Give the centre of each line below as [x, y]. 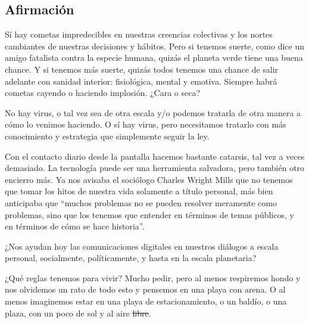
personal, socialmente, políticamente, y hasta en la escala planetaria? [131, 258]
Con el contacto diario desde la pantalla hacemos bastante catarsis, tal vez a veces [155, 156]
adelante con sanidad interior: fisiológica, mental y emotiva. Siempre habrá [141, 81]
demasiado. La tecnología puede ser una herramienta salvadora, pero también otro [155, 168]
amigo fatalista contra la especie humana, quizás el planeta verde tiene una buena [154, 58]
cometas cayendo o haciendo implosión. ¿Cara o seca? [103, 93]
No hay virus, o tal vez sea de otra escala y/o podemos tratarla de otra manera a [153, 112]
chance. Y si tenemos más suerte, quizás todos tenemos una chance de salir [142, 69]
